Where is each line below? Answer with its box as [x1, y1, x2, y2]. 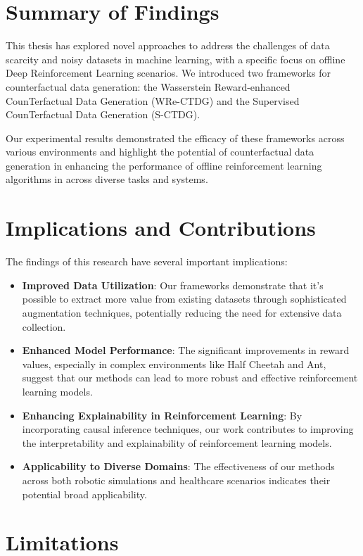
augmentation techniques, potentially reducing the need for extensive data [22, 305, 342, 320]
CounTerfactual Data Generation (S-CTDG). [6, 107, 200, 122]
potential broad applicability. [22, 486, 147, 501]
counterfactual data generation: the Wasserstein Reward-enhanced [6, 79, 291, 94]
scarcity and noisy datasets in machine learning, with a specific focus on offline [6, 51, 345, 66]
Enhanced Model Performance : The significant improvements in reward [22, 343, 350, 358]
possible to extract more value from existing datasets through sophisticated [22, 291, 347, 306]
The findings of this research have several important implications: [6, 254, 288, 269]
